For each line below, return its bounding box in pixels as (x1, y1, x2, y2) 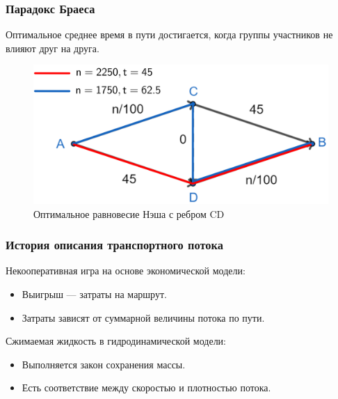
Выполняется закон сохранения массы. (22, 357, 186, 371)
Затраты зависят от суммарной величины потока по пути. (22, 310, 265, 324)
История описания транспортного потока (6, 236, 223, 253)
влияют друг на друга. (6, 40, 99, 55)
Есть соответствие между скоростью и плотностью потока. (22, 380, 271, 395)
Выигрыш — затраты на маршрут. (22, 286, 167, 301)
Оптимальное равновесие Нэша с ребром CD (33, 206, 225, 221)
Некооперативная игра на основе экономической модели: (6, 263, 246, 278)
